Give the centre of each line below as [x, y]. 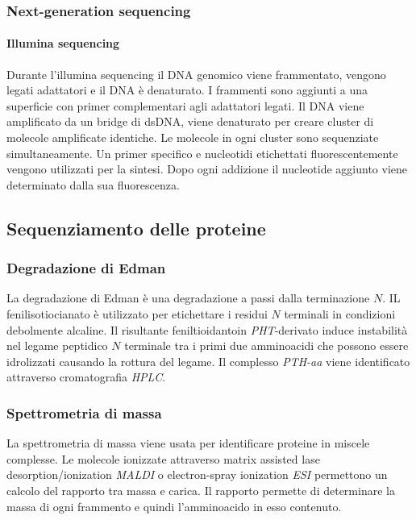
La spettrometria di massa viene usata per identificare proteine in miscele [188, 443]
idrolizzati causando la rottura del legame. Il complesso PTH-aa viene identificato [208, 361]
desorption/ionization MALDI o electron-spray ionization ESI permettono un [197, 474]
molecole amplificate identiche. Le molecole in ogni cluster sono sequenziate [193, 137]
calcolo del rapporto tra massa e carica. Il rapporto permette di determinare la [201, 490]
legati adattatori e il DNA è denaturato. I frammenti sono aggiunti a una [187, 90]
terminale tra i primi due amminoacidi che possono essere [266, 345]
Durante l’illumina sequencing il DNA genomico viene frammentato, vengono [196, 74]
